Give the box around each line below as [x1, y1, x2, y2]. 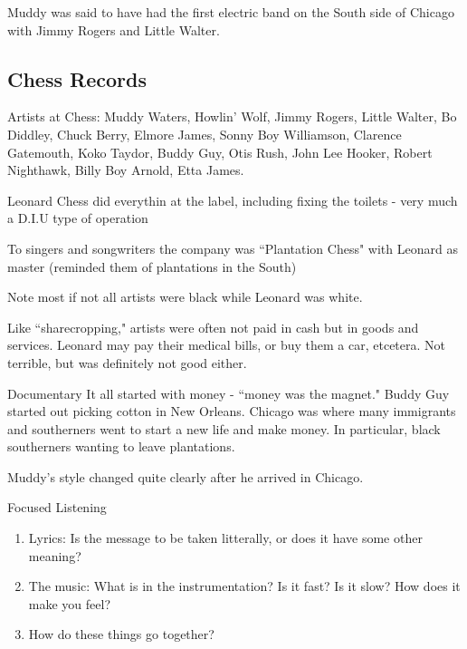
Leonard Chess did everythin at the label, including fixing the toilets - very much [7, 190, 458, 209]
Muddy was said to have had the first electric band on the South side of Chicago [7, 3, 454, 21]
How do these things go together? [28, 625, 214, 644]
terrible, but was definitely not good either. [7, 353, 247, 372]
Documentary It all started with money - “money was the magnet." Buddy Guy [7, 383, 450, 402]
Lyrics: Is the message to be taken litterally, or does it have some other [28, 528, 423, 547]
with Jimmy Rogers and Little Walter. [7, 20, 220, 39]
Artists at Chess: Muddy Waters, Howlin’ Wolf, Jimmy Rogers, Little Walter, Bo [7, 107, 457, 126]
